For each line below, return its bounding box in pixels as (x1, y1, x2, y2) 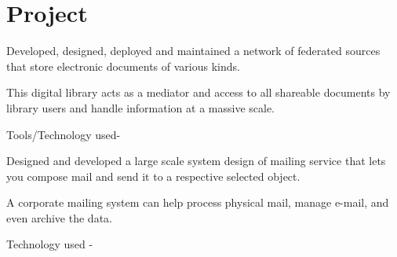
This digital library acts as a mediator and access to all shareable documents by (6, 84, 391, 101)
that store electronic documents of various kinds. (6, 57, 240, 74)
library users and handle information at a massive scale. (6, 99, 275, 116)
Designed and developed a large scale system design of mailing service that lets (6, 152, 386, 169)
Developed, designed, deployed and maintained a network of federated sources (6, 42, 381, 59)
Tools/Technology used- (6, 126, 121, 142)
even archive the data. (6, 209, 112, 226)
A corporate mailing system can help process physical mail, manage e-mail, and (6, 194, 389, 211)
